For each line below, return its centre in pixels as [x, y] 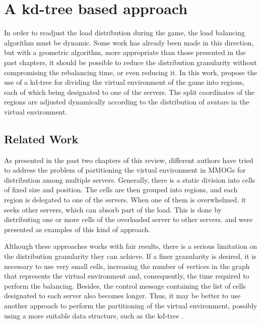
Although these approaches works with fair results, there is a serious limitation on [131, 246]
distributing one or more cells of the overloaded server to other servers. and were [128, 219]
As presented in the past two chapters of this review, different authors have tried [129, 160]
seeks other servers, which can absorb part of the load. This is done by [113, 209]
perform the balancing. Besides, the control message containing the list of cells [125, 285]
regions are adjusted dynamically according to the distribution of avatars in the [127, 102]
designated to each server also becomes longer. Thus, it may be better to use [122, 295]
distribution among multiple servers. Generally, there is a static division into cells [130, 179]
